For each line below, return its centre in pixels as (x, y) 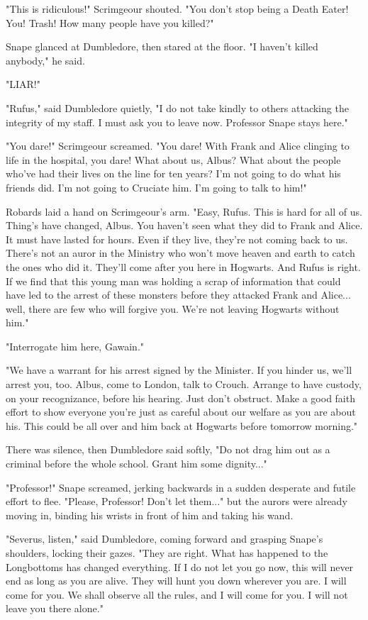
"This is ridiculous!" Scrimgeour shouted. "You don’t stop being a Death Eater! (177, 9)
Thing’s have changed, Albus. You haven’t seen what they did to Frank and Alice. (184, 225)
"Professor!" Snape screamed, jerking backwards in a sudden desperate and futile (181, 487)
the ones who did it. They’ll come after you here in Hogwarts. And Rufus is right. (183, 266)
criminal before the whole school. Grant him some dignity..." (136, 464)
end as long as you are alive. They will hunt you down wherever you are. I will (176, 581)
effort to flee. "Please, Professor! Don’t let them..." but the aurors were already (177, 501)
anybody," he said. (45, 60)
